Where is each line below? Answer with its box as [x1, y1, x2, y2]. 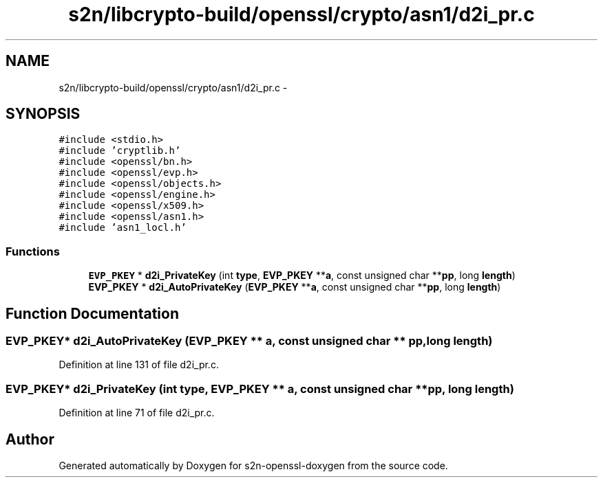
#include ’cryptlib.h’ [59, 145, 181, 157]
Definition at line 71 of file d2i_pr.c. [59, 407, 215, 419]
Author [6, 430, 54, 448]
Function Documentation [6, 304, 179, 322]
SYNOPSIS [6, 105, 81, 123]
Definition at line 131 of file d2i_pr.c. [59, 359, 219, 371]
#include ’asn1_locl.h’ [59, 222, 187, 234]
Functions [6, 244, 60, 258]
